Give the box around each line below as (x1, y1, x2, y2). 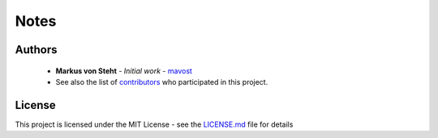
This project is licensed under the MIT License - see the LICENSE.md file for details (15, 119, 294, 129)
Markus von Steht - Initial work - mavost (55, 65, 192, 76)
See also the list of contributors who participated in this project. (55, 77, 268, 86)
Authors (15, 43, 58, 56)
